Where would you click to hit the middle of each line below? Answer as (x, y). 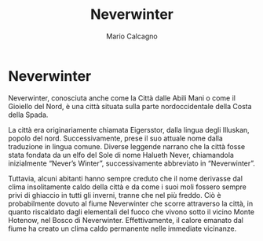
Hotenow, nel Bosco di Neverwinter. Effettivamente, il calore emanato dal (126, 220)
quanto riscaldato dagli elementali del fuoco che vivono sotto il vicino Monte (131, 212)
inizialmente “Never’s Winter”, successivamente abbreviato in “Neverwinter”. (131, 163)
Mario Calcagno (132, 36)
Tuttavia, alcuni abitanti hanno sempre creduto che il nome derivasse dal (126, 178)
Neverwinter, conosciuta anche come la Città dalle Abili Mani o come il (122, 98)
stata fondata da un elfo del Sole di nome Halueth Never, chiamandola (121, 155)
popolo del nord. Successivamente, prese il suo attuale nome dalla (116, 138)
